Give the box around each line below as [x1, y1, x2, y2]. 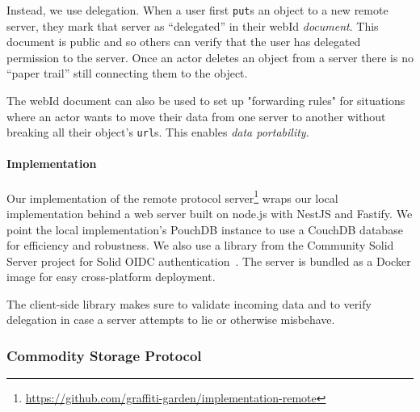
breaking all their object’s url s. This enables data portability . [6, 124, 309, 141]
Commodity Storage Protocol [6, 346, 202, 365]
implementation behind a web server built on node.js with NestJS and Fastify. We [6, 204, 413, 221]
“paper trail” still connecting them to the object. [6, 65, 248, 82]
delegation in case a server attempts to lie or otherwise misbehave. [6, 311, 335, 328]
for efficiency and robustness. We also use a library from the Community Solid [6, 237, 394, 254]
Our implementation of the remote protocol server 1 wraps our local [6, 187, 338, 206]
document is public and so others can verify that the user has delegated [6, 33, 361, 50]
